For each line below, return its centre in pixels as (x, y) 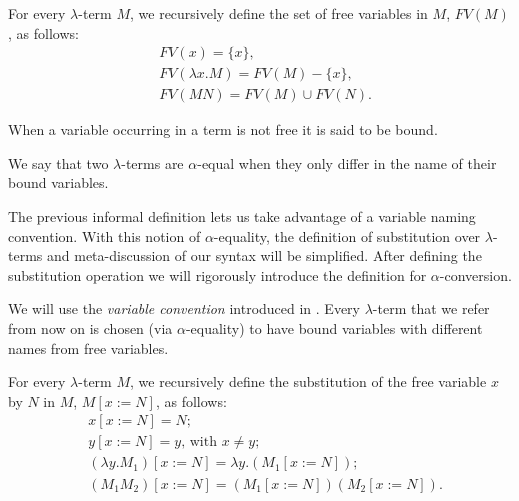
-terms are (152, 162)
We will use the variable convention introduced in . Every (184, 308)
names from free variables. (88, 347)
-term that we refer (431, 308)
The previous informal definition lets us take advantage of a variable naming (242, 216)
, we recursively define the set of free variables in (279, 13)
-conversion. (475, 274)
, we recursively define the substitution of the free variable (308, 381)
